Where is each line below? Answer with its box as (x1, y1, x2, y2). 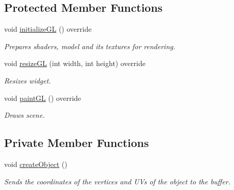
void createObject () (4, 158, 67, 169)
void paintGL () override (4, 92, 81, 103)
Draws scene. (4, 110, 45, 120)
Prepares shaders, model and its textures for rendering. (4, 40, 176, 51)
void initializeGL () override (4, 24, 92, 34)
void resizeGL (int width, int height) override (4, 58, 146, 69)
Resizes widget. (4, 75, 51, 86)
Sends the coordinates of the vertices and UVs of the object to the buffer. (4, 176, 230, 186)
